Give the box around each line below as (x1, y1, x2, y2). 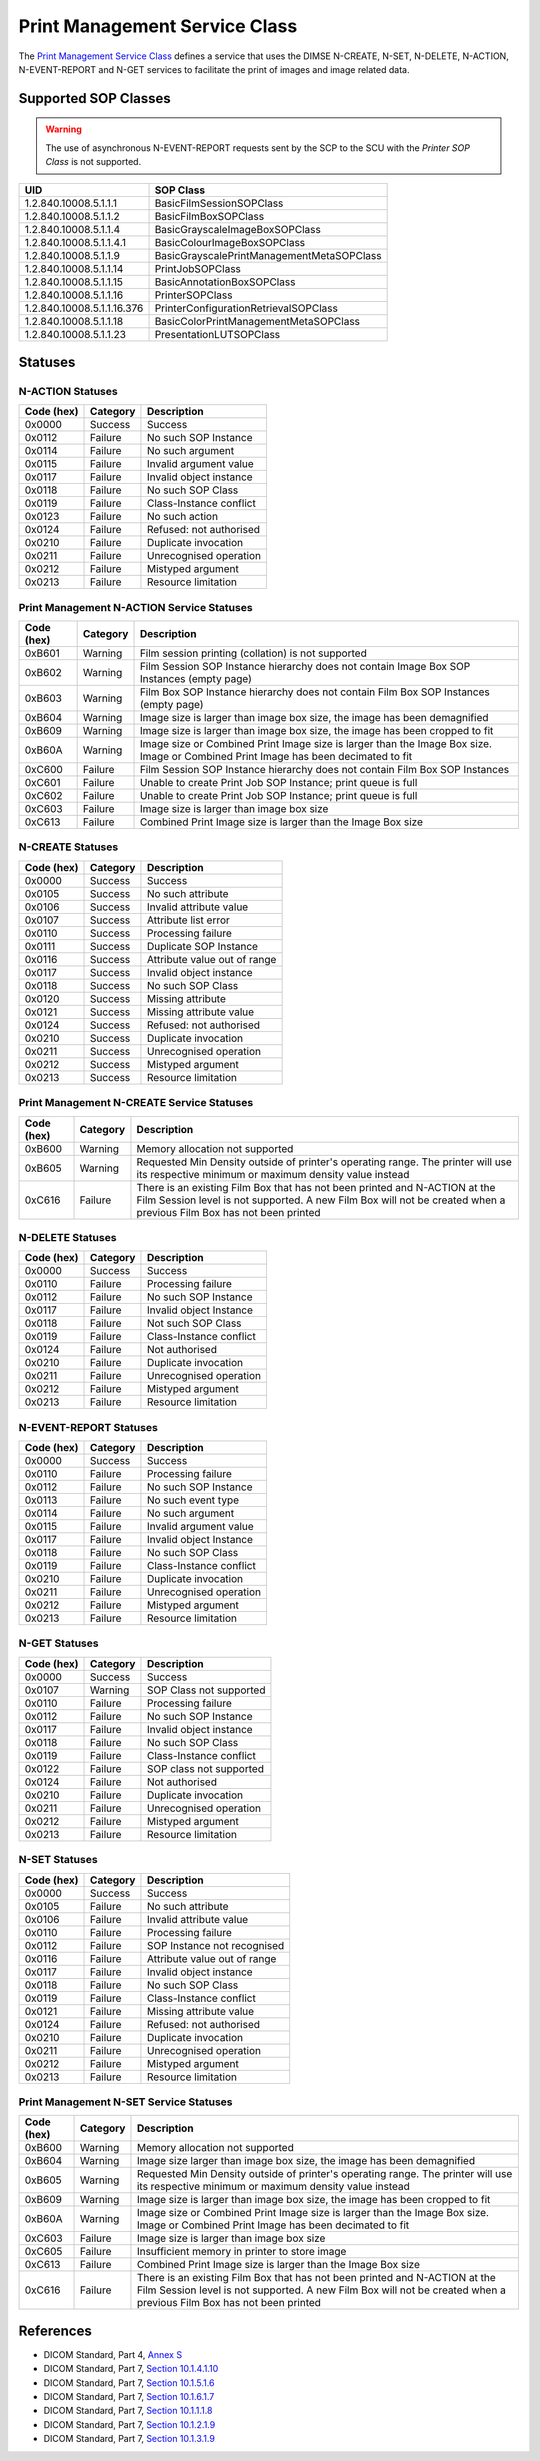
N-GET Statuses (18, 1636, 99, 1650)
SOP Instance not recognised (146, 1938, 285, 1952)
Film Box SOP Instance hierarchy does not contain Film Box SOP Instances (139, 685, 490, 699)
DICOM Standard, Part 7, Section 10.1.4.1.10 (43, 2363, 219, 2375)
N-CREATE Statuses (18, 840, 119, 854)
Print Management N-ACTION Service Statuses (18, 600, 254, 614)
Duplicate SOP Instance (146, 939, 259, 953)
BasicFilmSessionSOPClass (154, 196, 284, 210)
